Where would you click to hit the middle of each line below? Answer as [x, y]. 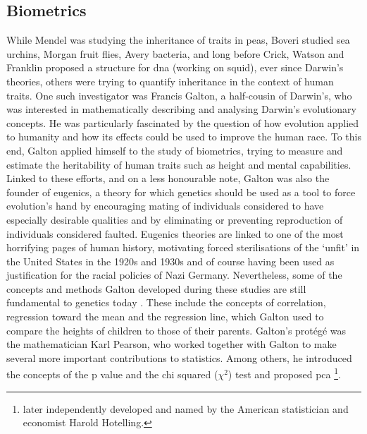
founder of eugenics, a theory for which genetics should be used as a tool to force [181, 192]
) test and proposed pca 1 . [284, 373]
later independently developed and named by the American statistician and [186, 408]
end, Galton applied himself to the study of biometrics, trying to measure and [175, 150]
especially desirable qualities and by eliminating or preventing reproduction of [175, 219]
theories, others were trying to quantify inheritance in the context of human [170, 81]
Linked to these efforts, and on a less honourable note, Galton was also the [168, 178]
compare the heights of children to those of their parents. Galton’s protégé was [176, 330]
